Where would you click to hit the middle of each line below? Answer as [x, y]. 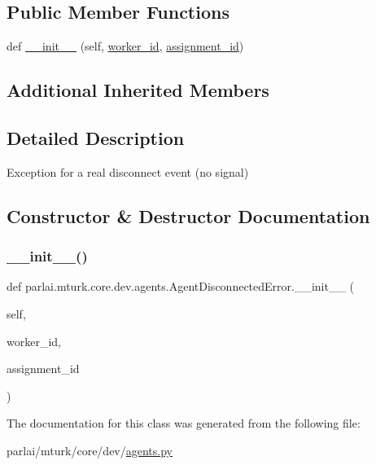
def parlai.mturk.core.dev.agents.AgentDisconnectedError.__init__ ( [181, 286]
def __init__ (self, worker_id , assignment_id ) [125, 46]
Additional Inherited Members [138, 90]
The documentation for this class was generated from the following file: [184, 423]
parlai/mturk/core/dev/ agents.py [90, 450]
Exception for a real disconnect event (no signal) [128, 171]
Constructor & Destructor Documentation [188, 215]
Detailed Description [96, 137]
